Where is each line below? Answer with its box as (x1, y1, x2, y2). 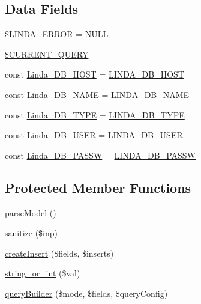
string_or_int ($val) (5, 267, 80, 279)
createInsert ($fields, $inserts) (5, 246, 114, 259)
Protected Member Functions (5, 178, 191, 196)
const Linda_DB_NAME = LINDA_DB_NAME (5, 88, 190, 100)
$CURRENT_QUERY (5, 47, 89, 60)
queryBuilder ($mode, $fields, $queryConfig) (5, 287, 168, 299)
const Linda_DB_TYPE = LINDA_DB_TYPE (5, 108, 185, 121)
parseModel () (5, 206, 56, 219)
